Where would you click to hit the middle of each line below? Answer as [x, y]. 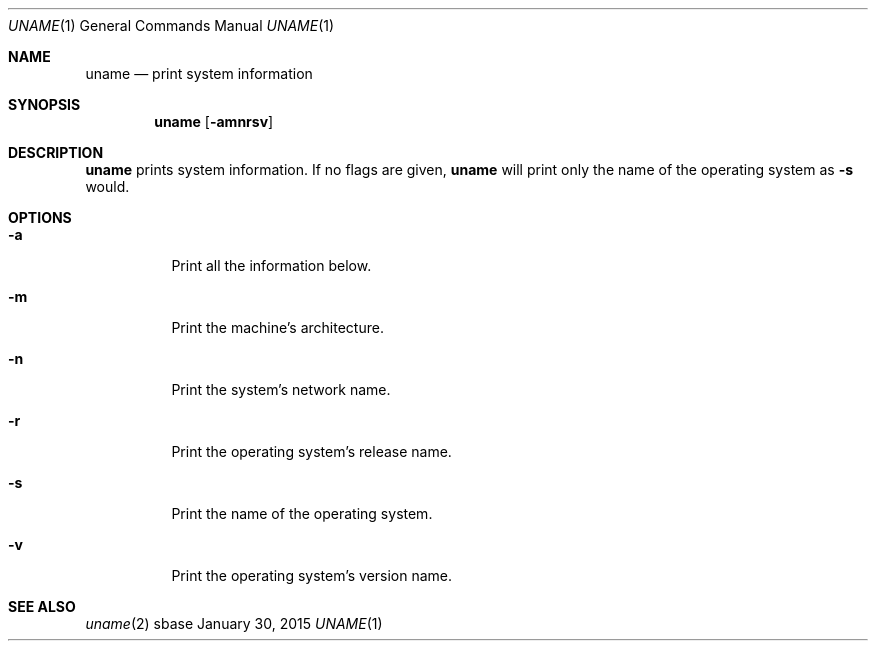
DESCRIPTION [56, 152]
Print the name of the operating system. [302, 513]
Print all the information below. [271, 265]
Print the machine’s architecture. [277, 327]
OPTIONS [40, 217]
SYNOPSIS [44, 104]
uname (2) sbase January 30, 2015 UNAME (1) [234, 623]
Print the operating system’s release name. [311, 451]
